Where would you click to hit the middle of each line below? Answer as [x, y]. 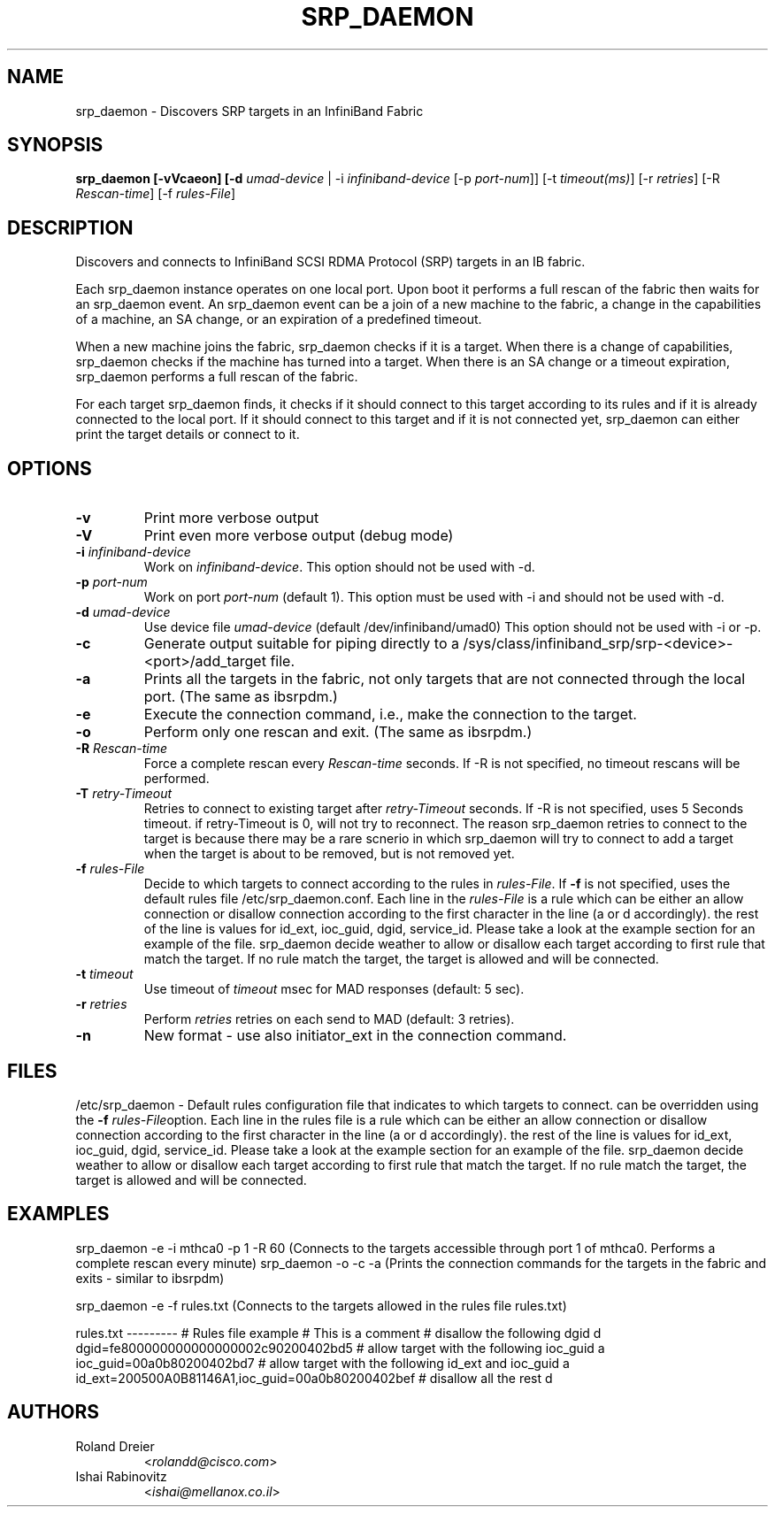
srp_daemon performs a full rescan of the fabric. [217, 377]
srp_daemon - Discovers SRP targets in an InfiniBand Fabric [249, 111]
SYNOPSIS [55, 145]
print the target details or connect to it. [188, 434]
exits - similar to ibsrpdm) [150, 1278]
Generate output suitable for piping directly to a [302, 644]
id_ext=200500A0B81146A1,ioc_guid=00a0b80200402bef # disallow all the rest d [314, 1378]
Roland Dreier [115, 1446]
